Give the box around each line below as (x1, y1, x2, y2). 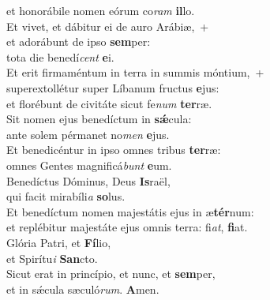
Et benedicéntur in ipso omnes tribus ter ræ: (6, 141, 221, 158)
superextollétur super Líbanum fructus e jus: (6, 79, 219, 96)
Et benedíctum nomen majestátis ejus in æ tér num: (6, 203, 254, 219)
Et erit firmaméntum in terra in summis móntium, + (6, 64, 264, 81)
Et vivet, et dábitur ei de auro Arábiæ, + (6, 17, 209, 34)
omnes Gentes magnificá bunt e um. (6, 156, 172, 173)
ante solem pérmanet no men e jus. (6, 126, 170, 142)
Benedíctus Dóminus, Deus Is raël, (6, 172, 171, 189)
